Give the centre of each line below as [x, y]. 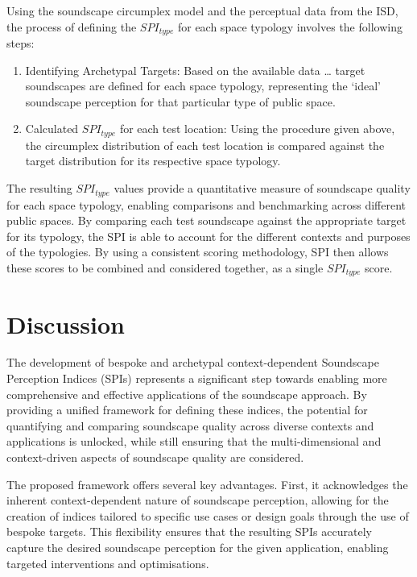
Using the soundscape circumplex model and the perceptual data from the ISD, [202, 10]
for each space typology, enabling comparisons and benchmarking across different [206, 204]
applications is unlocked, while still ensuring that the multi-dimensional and [194, 441]
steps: [21, 43]
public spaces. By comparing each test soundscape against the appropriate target [206, 220]
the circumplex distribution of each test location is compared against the [205, 145]
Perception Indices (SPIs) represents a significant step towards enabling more [197, 378]
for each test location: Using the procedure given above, [257, 129]
